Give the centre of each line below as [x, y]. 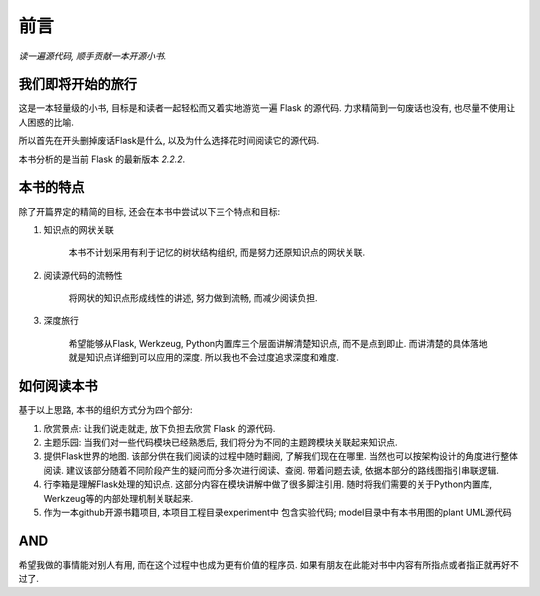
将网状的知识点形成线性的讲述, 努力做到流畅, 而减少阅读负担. [193, 298]
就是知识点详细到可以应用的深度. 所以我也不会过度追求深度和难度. [204, 357]
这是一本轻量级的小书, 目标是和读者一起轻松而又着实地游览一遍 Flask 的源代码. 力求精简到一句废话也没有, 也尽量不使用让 [267, 108]
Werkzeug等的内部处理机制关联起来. [118, 498]
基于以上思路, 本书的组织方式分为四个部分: [106, 410]
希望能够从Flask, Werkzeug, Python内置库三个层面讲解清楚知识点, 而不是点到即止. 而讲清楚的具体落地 [278, 343]
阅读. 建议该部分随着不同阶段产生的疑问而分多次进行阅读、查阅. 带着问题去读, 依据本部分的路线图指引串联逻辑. [271, 470]
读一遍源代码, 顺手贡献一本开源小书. [92, 56]
